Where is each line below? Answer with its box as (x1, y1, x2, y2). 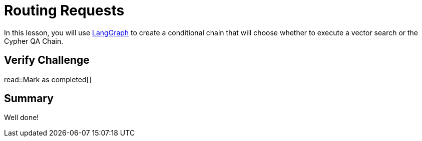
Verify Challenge (4, 54, 90, 67)
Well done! (4, 113, 39, 122)
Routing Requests (4, 2, 125, 19)
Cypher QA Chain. (4, 36, 64, 45)
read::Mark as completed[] (4, 75, 92, 84)
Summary (4, 92, 54, 105)
